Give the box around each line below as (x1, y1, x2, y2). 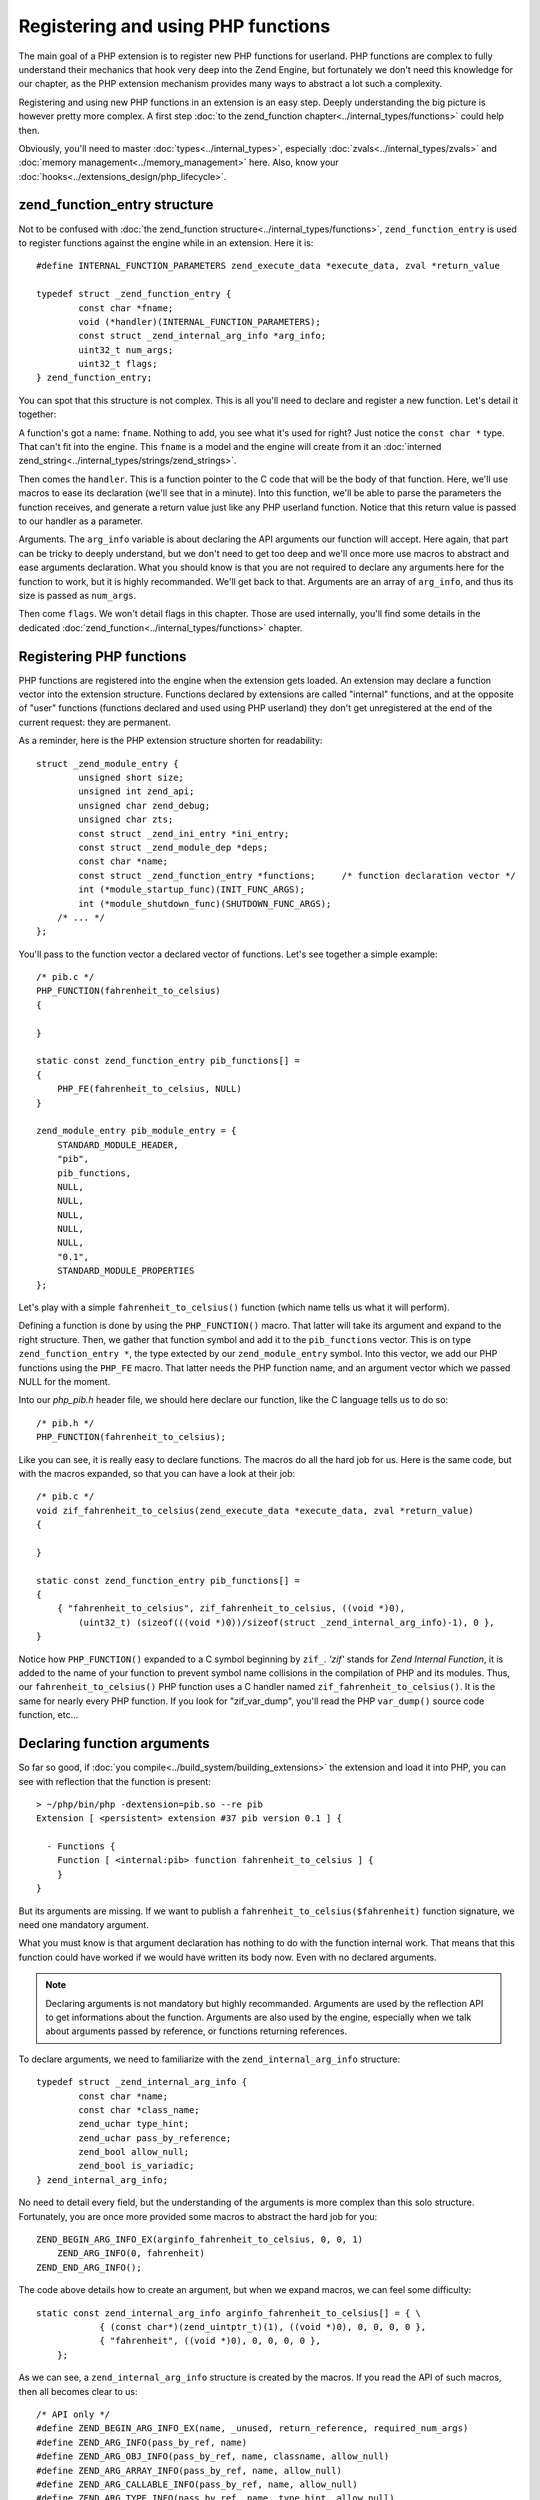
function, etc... (18, 1709, 79, 1721)
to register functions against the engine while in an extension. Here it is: (18, 236, 314, 249)
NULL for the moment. (18, 1376, 111, 1387)
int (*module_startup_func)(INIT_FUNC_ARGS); (78, 884, 305, 895)
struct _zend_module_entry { (36, 758, 179, 769)
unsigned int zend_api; (78, 786, 195, 797)
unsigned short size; (78, 771, 185, 783)
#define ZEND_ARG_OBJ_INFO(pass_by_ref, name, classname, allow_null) (36, 2451, 390, 2462)
